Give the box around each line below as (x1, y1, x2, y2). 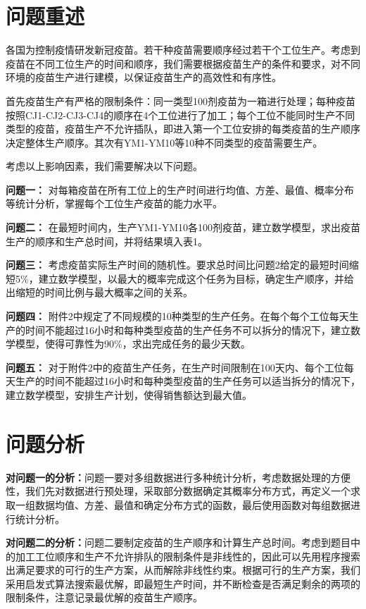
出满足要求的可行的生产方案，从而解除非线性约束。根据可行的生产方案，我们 (6, 562, 360, 577)
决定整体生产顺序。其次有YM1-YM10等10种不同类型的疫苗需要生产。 (6, 135, 323, 149)
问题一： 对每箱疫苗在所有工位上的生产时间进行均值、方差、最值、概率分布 (6, 182, 354, 197)
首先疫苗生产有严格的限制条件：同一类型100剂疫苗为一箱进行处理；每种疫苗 (6, 93, 355, 108)
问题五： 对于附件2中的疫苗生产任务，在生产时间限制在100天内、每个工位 (6, 359, 344, 374)
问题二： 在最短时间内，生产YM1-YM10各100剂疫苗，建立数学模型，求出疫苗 (6, 220, 360, 235)
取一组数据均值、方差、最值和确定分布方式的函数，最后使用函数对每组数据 (6, 497, 351, 512)
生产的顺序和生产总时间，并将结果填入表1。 (6, 233, 208, 248)
